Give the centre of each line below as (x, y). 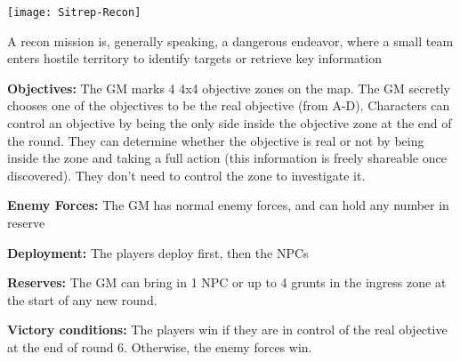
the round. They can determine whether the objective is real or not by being (216, 140)
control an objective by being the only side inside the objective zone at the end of (230, 123)
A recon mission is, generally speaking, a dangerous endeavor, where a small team (230, 40)
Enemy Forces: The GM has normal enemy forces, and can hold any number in (228, 205)
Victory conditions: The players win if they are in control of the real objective (227, 330)
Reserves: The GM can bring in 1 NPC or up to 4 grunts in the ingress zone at (227, 282)
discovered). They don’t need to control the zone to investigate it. (186, 175)
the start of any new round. (82, 299)
